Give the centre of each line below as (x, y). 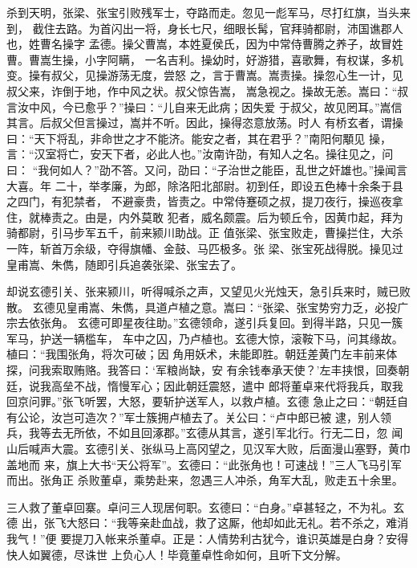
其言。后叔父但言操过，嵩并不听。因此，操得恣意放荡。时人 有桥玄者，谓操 (205, 123)
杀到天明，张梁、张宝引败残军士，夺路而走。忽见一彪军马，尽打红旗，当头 (203, 12)
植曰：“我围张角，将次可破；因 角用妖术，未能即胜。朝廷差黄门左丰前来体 (202, 354)
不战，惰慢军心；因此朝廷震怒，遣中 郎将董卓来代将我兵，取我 (238, 385)
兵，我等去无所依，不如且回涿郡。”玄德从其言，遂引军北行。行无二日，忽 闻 (205, 433)
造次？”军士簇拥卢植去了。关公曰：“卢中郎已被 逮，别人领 (238, 417)
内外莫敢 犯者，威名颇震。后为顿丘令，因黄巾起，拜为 (261, 217)
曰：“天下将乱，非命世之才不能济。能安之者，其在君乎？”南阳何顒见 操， (199, 138)
